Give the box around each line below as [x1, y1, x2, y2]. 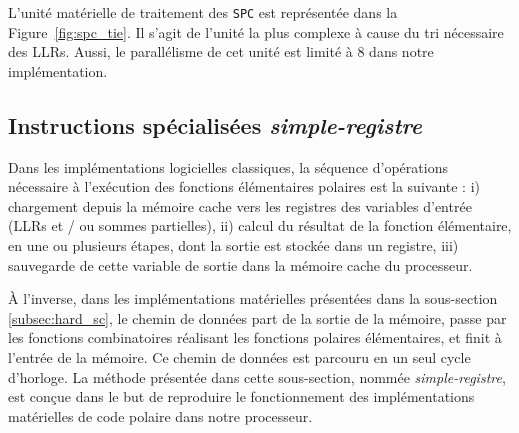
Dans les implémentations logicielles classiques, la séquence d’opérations [8, 156, 448, 177]
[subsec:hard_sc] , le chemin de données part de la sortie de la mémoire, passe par [8, 307, 507, 328]
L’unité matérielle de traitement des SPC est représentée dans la [8, 2, 398, 22]
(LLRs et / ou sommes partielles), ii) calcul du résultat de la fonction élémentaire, [8, 215, 512, 236]
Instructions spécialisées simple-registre [8, 109, 422, 140]
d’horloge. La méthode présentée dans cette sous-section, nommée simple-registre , [8, 366, 506, 387]
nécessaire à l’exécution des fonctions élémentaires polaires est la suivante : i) [8, 176, 480, 197]
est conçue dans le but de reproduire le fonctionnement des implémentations [8, 386, 475, 407]
